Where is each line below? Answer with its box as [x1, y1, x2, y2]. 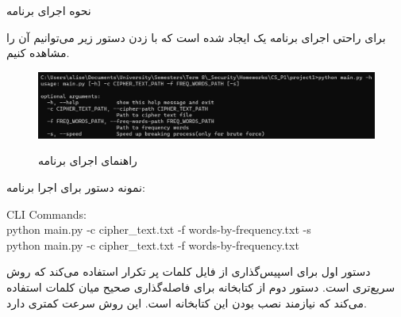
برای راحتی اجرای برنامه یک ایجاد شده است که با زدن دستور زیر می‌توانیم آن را [6, 29, 386, 45]
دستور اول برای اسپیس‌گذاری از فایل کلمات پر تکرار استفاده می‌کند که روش [6, 263, 371, 280]
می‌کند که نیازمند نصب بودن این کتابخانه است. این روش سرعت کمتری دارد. [6, 294, 367, 311]
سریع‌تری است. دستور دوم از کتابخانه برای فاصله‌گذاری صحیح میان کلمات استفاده [6, 278, 395, 295]
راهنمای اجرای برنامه [38, 152, 137, 169]
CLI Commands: [6, 205, 87, 222]
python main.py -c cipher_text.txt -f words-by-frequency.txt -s [6, 221, 311, 238]
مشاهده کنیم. [6, 44, 70, 61]
